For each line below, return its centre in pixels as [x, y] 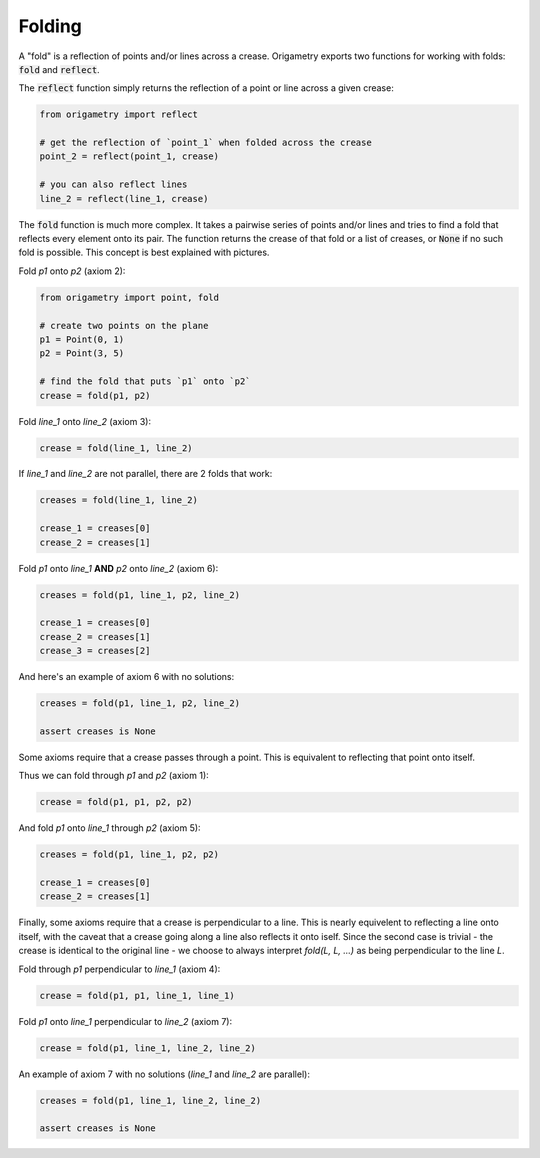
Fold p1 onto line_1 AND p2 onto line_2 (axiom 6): [118, 568]
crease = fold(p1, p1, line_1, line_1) [137, 995]
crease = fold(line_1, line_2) [116, 448]
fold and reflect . [59, 69]
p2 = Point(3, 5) [82, 353]
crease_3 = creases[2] [95, 651]
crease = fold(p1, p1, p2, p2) [116, 802]
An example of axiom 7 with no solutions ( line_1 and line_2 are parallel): [164, 1074]
